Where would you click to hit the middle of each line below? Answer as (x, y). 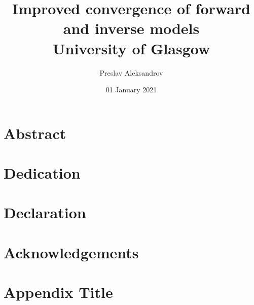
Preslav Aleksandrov (131, 72)
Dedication (42, 173)
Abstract (35, 133)
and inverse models (131, 28)
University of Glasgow (131, 48)
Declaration (45, 212)
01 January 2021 (131, 90)
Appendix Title (58, 292)
